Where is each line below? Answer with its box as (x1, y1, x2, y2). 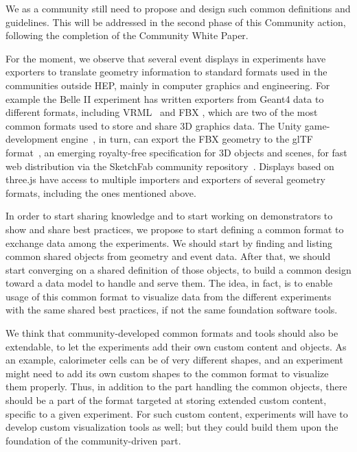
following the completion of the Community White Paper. (5, 28, 249, 43)
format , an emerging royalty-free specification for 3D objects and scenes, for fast (5, 145, 347, 159)
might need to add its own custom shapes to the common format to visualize (5, 366, 329, 380)
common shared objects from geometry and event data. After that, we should (5, 249, 331, 263)
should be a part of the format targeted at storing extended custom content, (5, 393, 327, 407)
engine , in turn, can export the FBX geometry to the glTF (61, 132, 313, 146)
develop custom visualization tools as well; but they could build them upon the (5, 420, 338, 434)
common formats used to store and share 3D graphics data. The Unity (5, 118, 302, 132)
